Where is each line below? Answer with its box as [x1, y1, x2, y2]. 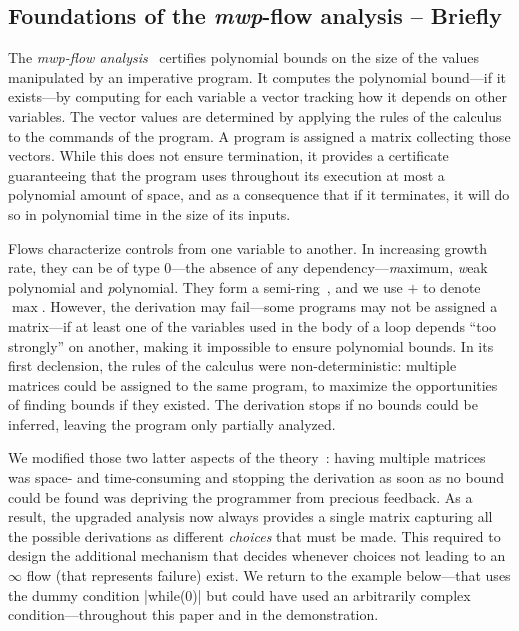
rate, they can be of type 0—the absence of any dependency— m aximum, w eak [8, 257, 488, 278]
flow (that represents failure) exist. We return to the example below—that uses [26, 565, 511, 586]
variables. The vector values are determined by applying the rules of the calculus [8, 105, 502, 126]
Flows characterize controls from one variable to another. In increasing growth [8, 237, 488, 258]
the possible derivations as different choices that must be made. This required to [8, 525, 501, 546]
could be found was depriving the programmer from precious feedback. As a [8, 486, 473, 507]
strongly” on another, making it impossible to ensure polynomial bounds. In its [8, 335, 494, 356]
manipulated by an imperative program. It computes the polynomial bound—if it [8, 66, 507, 87]
